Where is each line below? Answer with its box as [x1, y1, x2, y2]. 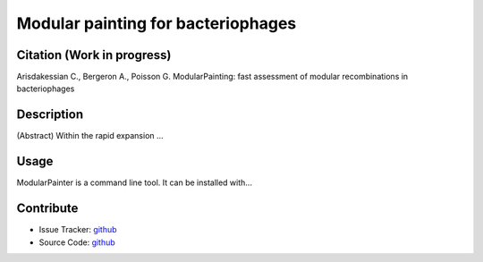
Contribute [16, 201, 79, 216]
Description [16, 107, 84, 123]
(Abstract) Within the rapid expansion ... [16, 131, 165, 141]
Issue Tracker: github [38, 224, 117, 235]
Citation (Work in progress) [16, 47, 172, 63]
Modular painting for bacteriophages [16, 13, 297, 33]
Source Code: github [38, 237, 115, 248]
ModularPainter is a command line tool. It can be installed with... [16, 177, 252, 188]
